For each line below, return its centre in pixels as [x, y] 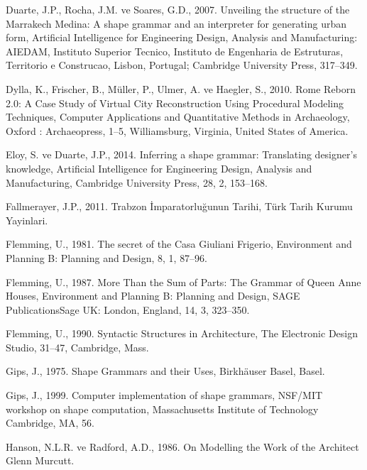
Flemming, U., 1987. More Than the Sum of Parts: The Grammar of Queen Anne [183, 282]
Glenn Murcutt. [40, 460]
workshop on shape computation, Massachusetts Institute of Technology [162, 409]
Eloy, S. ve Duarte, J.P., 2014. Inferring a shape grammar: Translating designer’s [181, 154]
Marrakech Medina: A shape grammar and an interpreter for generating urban [176, 23]
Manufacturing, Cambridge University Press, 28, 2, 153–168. [137, 182]
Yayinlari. [27, 220]
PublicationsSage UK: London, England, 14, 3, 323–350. [128, 309]
